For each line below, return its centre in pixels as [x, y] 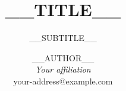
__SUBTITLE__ [63, 38]
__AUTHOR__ [63, 57]
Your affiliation [63, 69]
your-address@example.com [63, 81]
